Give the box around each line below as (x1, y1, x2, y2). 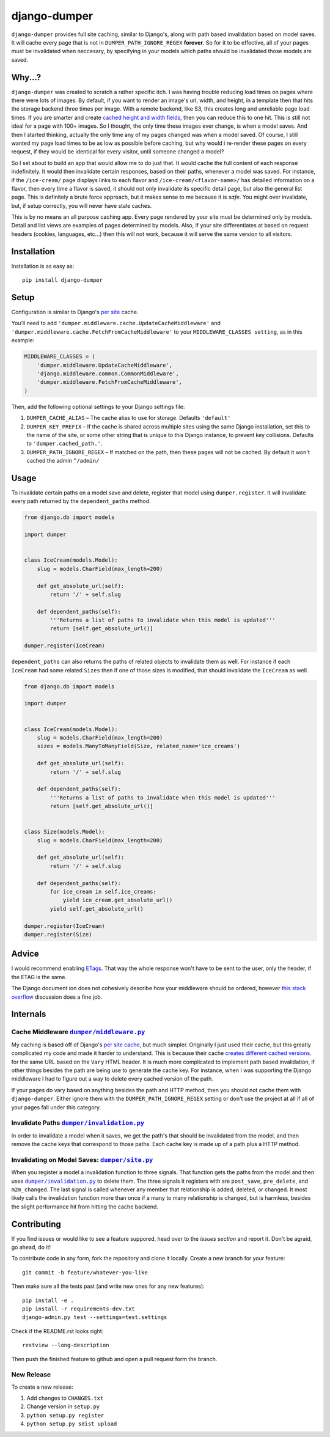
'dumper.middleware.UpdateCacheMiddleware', (37, 361, 173, 369)
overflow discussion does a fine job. (11, 993, 103, 1001)
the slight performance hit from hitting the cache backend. (11, 1203, 159, 1210)
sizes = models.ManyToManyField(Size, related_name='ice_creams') (37, 743, 241, 750)
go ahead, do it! (11, 1244, 51, 1251)
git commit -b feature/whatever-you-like (22, 1269, 148, 1276)
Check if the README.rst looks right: (11, 1327, 104, 1335)
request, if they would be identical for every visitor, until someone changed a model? (11, 148, 224, 155)
